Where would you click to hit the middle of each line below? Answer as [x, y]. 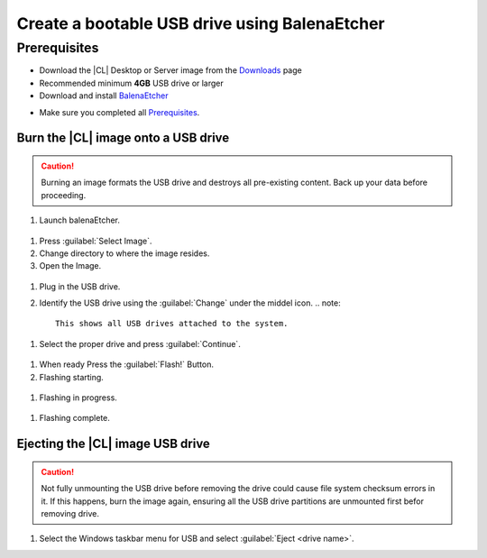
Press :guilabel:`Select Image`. [96, 241]
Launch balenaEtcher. [80, 220]
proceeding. [64, 195]
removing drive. [70, 514]
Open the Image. [70, 266]
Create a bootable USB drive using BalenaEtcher [201, 23]
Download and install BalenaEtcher [104, 96]
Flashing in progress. [78, 398]
